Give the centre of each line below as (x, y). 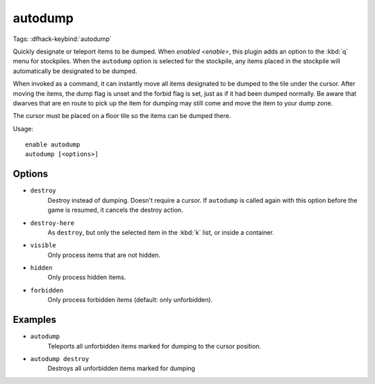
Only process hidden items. (87, 277)
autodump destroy (60, 359)
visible (43, 245)
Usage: (23, 128)
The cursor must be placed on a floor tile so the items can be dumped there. (122, 116)
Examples (35, 320)
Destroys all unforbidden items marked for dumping (122, 369)
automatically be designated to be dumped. (75, 71)
